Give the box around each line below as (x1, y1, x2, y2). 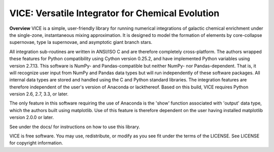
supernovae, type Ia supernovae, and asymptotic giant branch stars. (9, 39, 152, 45)
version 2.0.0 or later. (9, 114, 54, 121)
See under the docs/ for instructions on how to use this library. (9, 124, 141, 130)
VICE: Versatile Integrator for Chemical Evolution (9, 8, 220, 19)
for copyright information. (9, 140, 63, 146)
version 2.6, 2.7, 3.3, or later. (9, 91, 68, 97)
